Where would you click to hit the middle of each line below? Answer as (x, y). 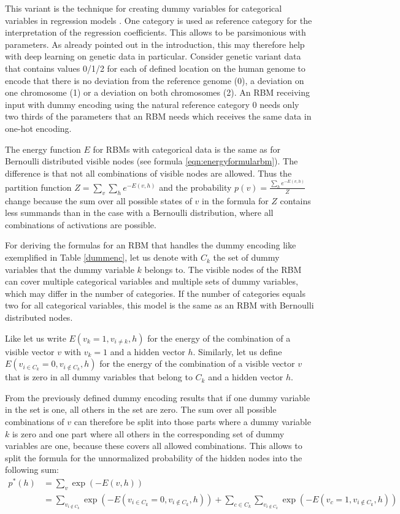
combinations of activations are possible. (81, 224)
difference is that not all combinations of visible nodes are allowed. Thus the (148, 173)
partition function (38, 187)
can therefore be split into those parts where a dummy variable (192, 421)
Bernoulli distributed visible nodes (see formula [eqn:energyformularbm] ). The (152, 161)
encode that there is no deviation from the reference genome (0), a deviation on (155, 80)
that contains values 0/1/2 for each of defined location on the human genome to (155, 68)
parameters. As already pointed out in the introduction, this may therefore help (155, 44)
